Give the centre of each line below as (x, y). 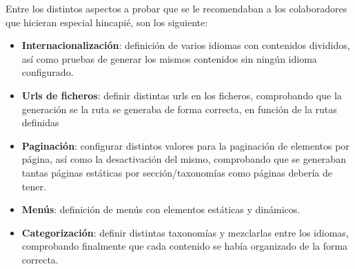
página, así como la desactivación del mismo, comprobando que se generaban (184, 159)
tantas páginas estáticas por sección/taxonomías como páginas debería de (177, 172)
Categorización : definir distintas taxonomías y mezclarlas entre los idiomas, (185, 232)
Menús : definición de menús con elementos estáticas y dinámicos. (161, 209)
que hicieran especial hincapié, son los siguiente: (107, 22)
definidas (40, 122)
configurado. (48, 72)
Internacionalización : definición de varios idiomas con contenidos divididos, (186, 45)
